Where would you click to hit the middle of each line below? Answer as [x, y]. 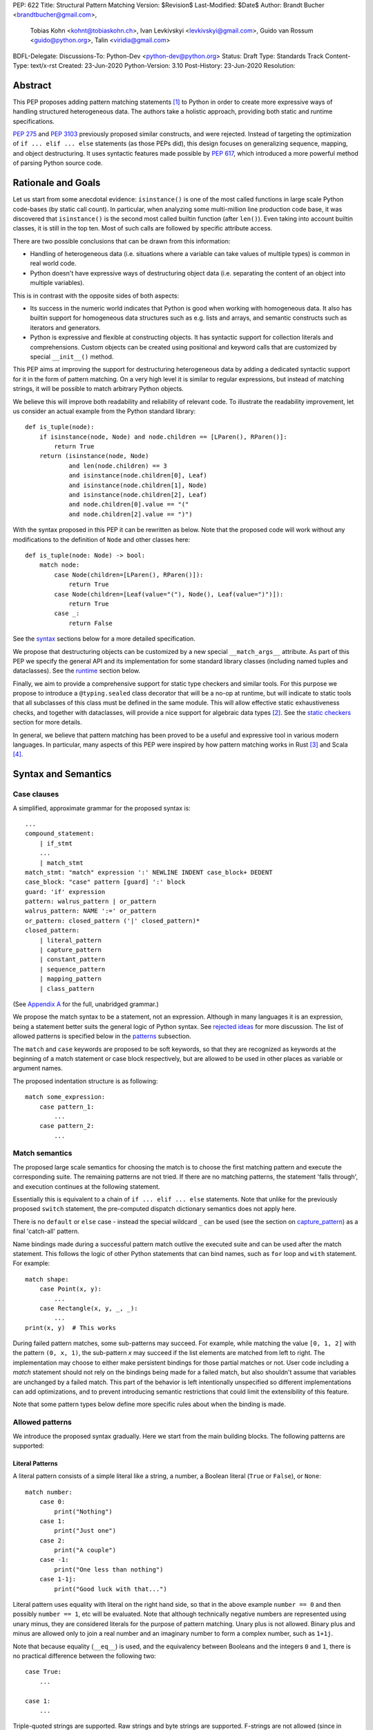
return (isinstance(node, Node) [94, 456]
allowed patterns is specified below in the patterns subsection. [102, 1036]
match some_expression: [65, 1097]
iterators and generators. [66, 327]
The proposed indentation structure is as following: [85, 1081]
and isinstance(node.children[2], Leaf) [138, 495]
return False [91, 623]
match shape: [47, 1279]
